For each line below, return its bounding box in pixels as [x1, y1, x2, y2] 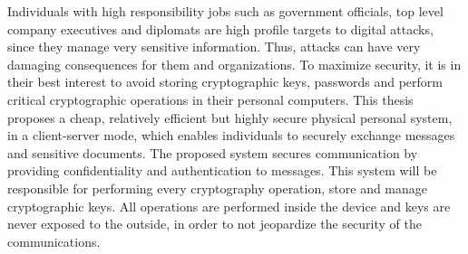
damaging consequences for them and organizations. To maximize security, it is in [7, 54, 462, 73]
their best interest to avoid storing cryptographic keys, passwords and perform [7, 72, 443, 91]
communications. [7, 231, 101, 250]
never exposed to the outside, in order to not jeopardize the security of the [7, 214, 422, 233]
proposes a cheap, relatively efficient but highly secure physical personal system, [7, 108, 453, 127]
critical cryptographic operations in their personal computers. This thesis [7, 89, 414, 108]
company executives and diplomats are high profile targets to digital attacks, [7, 19, 434, 38]
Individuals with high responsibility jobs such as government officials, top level [7, 2, 444, 20]
